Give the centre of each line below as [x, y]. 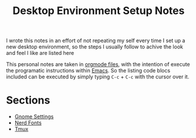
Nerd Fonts [28, 123]
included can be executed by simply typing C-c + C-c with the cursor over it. [98, 77]
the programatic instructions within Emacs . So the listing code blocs [88, 71]
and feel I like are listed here [40, 53]
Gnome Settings [34, 117]
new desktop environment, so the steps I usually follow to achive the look [95, 47]
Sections [28, 100]
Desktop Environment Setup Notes [99, 11]
